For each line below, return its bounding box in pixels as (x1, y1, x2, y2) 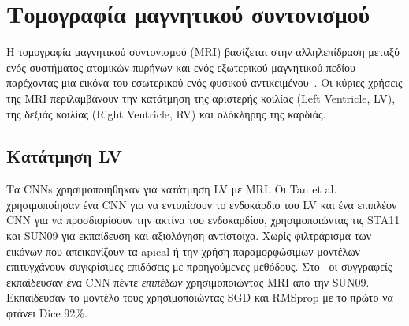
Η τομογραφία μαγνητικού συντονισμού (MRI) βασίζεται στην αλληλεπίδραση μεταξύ (6, 43, 400, 60)
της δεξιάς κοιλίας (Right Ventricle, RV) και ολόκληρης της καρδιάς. (6, 105, 326, 122)
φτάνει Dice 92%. (6, 305, 87, 321)
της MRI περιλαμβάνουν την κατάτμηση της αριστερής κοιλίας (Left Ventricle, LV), (6, 89, 396, 106)
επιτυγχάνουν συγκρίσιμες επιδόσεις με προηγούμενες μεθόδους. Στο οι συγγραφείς (6, 258, 392, 275)
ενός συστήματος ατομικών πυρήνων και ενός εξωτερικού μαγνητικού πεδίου (6, 58, 355, 75)
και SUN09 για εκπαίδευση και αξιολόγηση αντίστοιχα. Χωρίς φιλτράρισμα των (6, 227, 372, 244)
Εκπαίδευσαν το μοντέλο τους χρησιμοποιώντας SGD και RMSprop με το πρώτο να (6, 289, 393, 305)
